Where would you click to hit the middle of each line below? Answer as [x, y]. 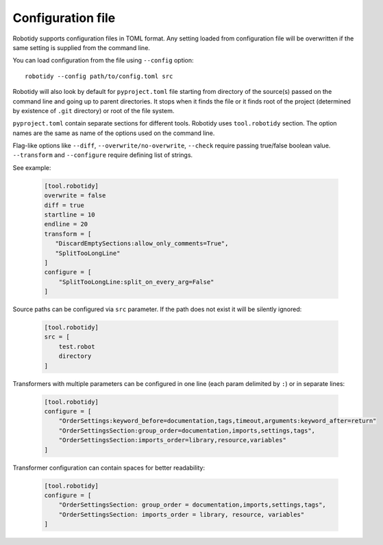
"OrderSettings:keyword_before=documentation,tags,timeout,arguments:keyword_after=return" [218, 421]
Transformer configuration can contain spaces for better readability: [109, 468]
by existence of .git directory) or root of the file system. [94, 110]
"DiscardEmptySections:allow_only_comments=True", [142, 244]
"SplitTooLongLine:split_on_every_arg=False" [136, 282]
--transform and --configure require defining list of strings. [103, 155]
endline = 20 [66, 224]
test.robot [77, 347]
